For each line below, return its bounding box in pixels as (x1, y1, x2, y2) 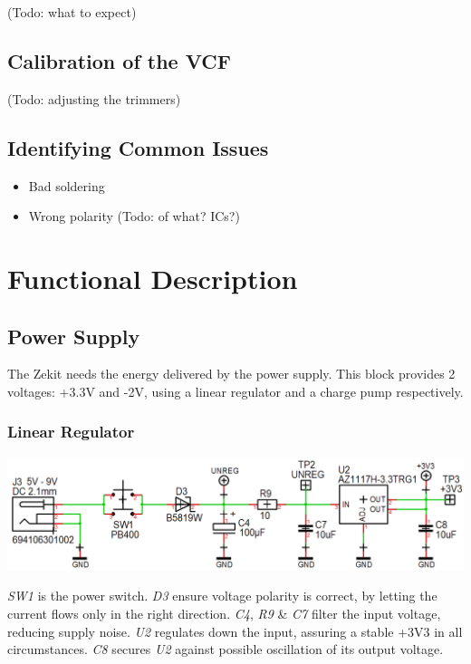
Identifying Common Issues (7, 133, 269, 161)
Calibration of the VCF (7, 46, 231, 74)
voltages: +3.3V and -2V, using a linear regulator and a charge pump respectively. (7, 381, 464, 400)
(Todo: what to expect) (7, 3, 137, 21)
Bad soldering (28, 176, 105, 195)
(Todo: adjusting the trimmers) (7, 89, 181, 108)
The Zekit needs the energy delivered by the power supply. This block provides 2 (7, 364, 456, 383)
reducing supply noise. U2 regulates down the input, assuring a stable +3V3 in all (7, 621, 463, 640)
